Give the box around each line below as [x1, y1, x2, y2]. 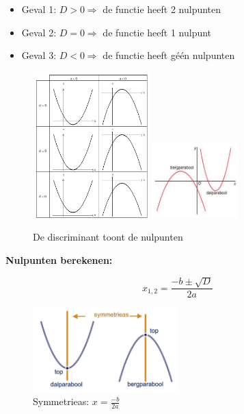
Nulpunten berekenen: [5, 252, 113, 267]
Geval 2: [21, 25, 57, 39]
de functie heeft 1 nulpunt [103, 25, 212, 39]
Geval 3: [21, 48, 57, 62]
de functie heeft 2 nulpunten [103, 2, 221, 16]
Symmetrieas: [33, 394, 90, 409]
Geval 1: [21, 2, 57, 16]
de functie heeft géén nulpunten [103, 48, 235, 62]
